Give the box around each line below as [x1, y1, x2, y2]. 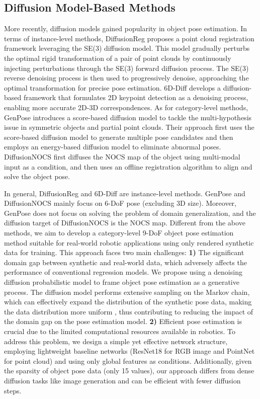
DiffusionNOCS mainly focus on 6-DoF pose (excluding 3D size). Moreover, [4, 198, 236, 208]
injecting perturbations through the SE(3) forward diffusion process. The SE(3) [4, 62, 249, 73]
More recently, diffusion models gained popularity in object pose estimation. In [4, 23, 247, 34]
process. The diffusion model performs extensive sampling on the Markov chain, [4, 286, 250, 297]
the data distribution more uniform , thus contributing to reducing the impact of [4, 306, 253, 316]
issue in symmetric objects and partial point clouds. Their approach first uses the [4, 122, 254, 132]
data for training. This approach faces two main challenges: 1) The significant [4, 247, 244, 258]
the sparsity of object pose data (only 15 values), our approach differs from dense [4, 365, 254, 376]
